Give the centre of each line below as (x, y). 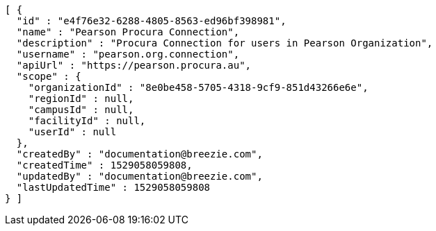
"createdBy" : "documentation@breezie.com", (139, 154)
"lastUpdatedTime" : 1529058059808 (113, 187)
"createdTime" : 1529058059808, (104, 165)
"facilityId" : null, (87, 121)
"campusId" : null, (81, 110)
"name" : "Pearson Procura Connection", (128, 32)
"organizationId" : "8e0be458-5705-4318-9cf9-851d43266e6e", (198, 87)
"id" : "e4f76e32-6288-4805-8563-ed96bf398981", (151, 21)
